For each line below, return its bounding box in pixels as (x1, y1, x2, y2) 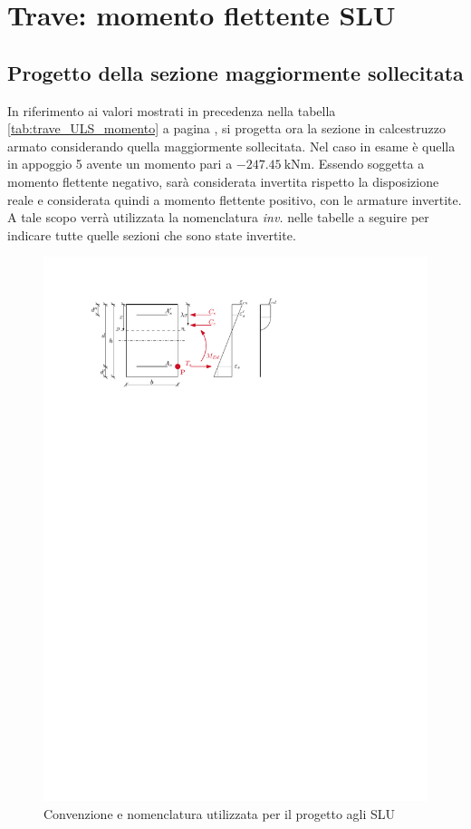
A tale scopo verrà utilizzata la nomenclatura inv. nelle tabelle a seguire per (7, 208, 429, 227)
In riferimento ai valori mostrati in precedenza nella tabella (7, 101, 336, 120)
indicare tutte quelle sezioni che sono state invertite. (7, 225, 296, 244)
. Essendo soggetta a (311, 154, 425, 173)
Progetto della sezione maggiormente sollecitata (7, 58, 464, 86)
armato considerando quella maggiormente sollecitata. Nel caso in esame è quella (7, 136, 456, 155)
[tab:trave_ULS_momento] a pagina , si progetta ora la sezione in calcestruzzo (7, 119, 446, 138)
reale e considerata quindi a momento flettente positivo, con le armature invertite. (7, 190, 462, 209)
